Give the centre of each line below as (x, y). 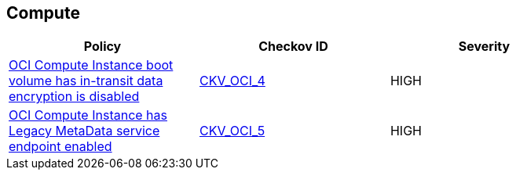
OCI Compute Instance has (88, 115)
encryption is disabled (74, 97)
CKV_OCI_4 (232, 81)
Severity (484, 47)
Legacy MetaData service (84, 131)
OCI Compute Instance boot (91, 65)
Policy (102, 47)
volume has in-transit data (86, 81)
